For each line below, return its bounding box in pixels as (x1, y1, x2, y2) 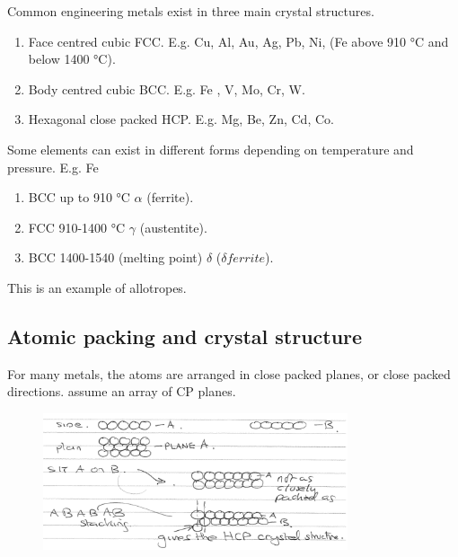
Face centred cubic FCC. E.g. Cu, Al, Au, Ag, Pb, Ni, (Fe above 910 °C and (28, 31, 449, 50)
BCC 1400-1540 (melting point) (28, 248, 203, 267)
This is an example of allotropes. (7, 278, 187, 296)
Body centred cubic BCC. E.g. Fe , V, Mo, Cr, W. (28, 79, 305, 98)
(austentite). (139, 217, 207, 236)
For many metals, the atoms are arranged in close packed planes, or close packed (7, 364, 451, 383)
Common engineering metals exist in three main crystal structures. (7, 2, 374, 20)
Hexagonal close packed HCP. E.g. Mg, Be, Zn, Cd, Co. (28, 110, 334, 128)
